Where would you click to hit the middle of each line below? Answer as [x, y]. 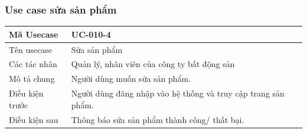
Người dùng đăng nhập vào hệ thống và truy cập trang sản [178, 93]
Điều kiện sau [34, 119]
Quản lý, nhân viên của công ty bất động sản [153, 64]
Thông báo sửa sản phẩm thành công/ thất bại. [158, 119]
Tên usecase [30, 49]
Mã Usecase [34, 34]
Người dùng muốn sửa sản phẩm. [131, 79]
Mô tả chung [32, 79]
